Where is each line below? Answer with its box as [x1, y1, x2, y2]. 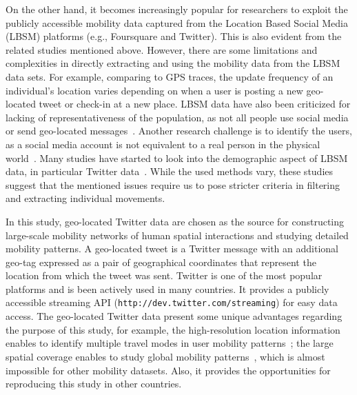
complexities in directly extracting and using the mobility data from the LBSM [6, 56, 340, 70]
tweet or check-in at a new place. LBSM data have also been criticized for [39, 97, 351, 111]
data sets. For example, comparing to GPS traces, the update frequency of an [6, 69, 334, 83]
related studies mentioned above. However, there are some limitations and [6, 42, 318, 57]
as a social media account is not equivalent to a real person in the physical [6, 136, 320, 151]
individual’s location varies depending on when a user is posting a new [6, 83, 303, 97]
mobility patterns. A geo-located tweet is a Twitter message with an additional [6, 241, 338, 256]
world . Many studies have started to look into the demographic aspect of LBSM [6, 150, 348, 165]
